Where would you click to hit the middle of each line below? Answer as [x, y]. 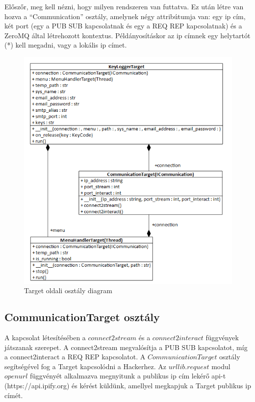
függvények [222, 338]
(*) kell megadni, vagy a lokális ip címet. [66, 45]
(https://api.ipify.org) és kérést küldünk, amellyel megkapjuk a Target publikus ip [128, 385]
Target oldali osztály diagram [68, 290]
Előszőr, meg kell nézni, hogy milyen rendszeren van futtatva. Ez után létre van [124, 6]
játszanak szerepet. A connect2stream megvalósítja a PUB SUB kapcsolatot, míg [126, 347]
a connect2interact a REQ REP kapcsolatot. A [75, 357]
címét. [14, 395]
